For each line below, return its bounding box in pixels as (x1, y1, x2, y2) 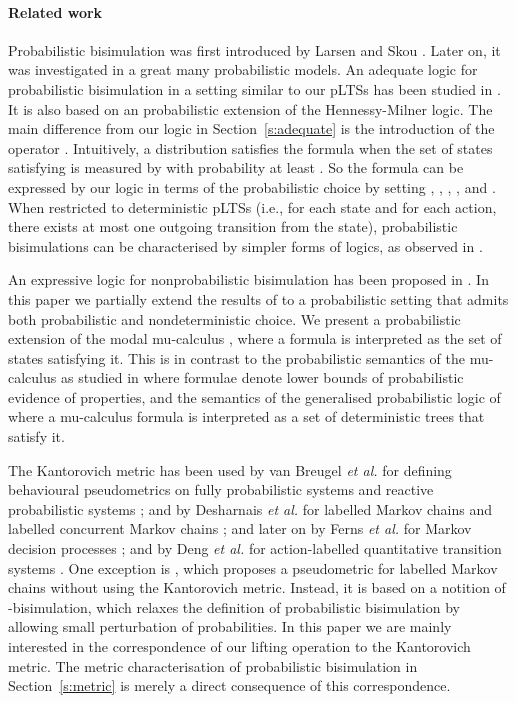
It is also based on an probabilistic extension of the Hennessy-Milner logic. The (8, 98, 493, 119)
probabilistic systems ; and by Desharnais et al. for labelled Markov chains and (8, 498, 492, 519)
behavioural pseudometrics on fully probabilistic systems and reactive (8, 479, 434, 500)
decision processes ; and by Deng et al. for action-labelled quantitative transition (8, 538, 502, 559)
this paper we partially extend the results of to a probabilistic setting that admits (8, 288, 509, 309)
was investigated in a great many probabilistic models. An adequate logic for (8, 59, 478, 80)
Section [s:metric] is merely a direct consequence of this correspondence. (8, 675, 451, 696)
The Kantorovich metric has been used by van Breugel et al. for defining (8, 459, 452, 480)
